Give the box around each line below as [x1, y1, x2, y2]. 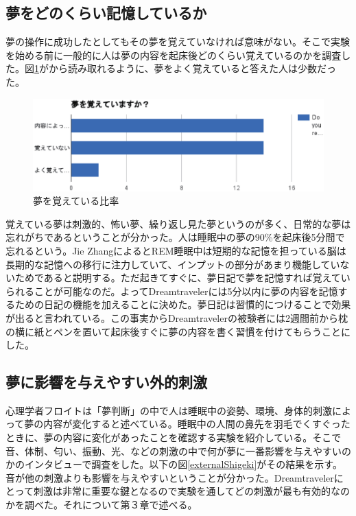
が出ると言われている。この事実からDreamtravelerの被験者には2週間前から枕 [5, 310, 348, 325]
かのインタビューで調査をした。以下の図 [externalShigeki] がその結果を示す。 [5, 457, 342, 471]
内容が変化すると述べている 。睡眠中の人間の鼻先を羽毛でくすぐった [43, 417, 351, 431]
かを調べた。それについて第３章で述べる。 [5, 497, 198, 512]
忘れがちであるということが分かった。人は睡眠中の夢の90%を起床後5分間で [5, 230, 345, 244]
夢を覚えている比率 [33, 193, 119, 208]
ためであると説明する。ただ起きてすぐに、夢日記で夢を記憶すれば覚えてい [14, 270, 351, 285]
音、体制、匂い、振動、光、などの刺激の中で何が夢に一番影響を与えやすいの [5, 443, 351, 458]
